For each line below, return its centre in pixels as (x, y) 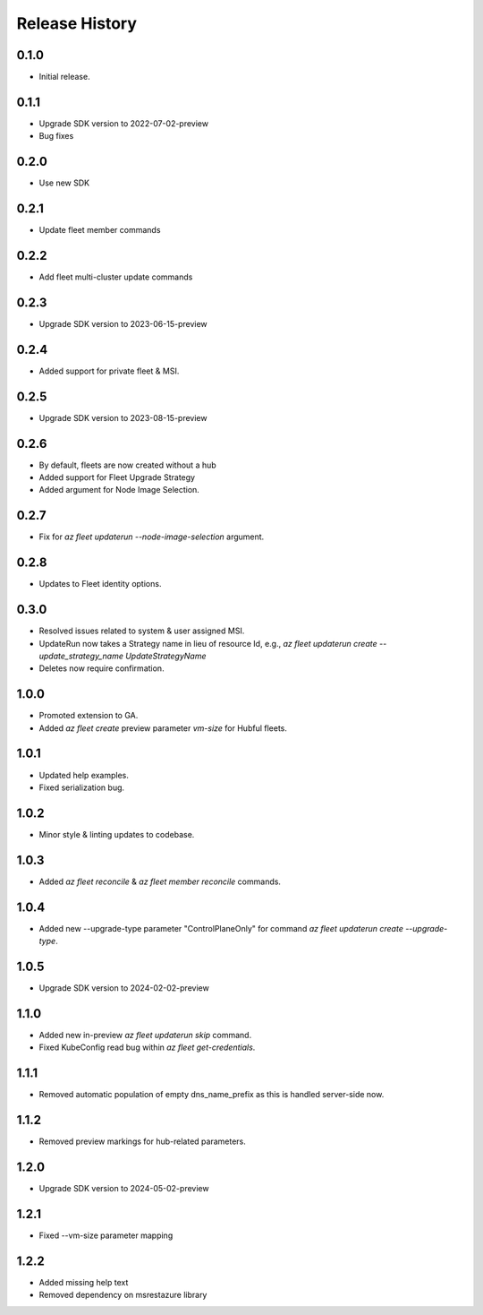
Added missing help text (84, 1282)
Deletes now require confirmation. (102, 668)
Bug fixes (56, 136)
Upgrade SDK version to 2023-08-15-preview (123, 417)
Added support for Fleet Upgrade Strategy (117, 477)
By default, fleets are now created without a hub (127, 465)
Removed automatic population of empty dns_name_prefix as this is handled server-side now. (212, 1095)
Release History (77, 23)
